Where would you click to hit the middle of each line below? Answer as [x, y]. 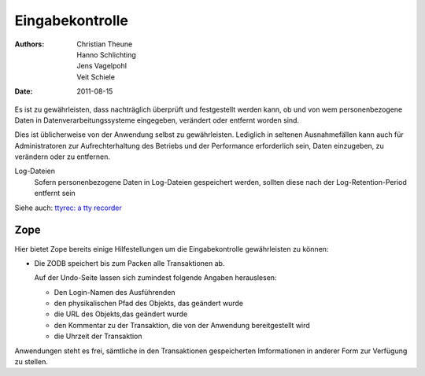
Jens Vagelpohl [102, 66]
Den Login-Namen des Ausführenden [115, 292]
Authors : [30, 44]
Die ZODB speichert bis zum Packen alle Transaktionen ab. [129, 263]
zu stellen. [31, 362]
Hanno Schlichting [107, 54]
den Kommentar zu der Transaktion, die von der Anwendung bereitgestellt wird [182, 325]
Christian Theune [105, 44]
